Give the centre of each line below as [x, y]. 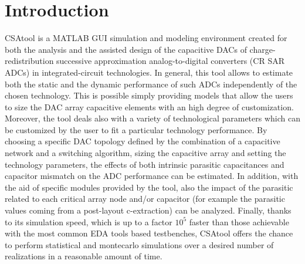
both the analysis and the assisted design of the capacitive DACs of [126, 49]
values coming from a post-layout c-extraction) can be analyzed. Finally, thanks [148, 210]
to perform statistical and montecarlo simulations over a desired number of [139, 244]
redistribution [29, 61]
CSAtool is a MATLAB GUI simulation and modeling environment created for [146, 38]
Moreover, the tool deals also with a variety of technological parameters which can [152, 118]
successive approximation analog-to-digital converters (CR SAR [170, 61]
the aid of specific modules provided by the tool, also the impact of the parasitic [149, 187]
